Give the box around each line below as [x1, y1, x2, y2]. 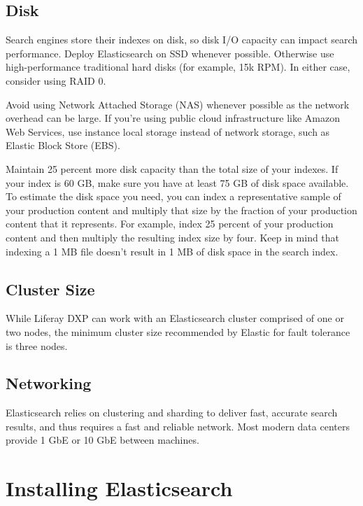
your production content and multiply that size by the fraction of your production [6, 202, 357, 217]
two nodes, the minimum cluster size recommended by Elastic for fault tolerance [6, 324, 350, 339]
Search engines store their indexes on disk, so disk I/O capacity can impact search [6, 32, 358, 47]
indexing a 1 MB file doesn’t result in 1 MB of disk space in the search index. [6, 244, 339, 258]
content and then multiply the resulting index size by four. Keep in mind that [6, 230, 340, 244]
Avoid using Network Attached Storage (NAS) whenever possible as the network [6, 97, 350, 111]
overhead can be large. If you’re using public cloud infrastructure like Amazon [6, 111, 340, 125]
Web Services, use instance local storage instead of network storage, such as [6, 124, 330, 139]
